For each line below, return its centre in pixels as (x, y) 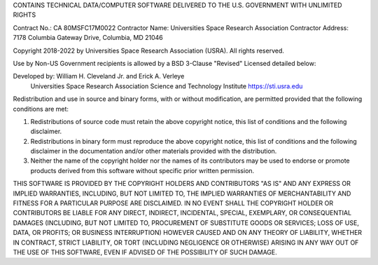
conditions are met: (41, 109)
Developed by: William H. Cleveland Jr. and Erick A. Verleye (99, 76)
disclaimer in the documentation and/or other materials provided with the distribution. (154, 151)
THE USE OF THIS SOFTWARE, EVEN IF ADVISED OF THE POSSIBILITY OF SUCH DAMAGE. (145, 252)
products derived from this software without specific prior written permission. (142, 170)
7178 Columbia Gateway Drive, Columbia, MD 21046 (88, 38)
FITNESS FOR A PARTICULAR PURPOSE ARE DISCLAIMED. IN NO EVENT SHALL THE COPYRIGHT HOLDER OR (173, 203)
